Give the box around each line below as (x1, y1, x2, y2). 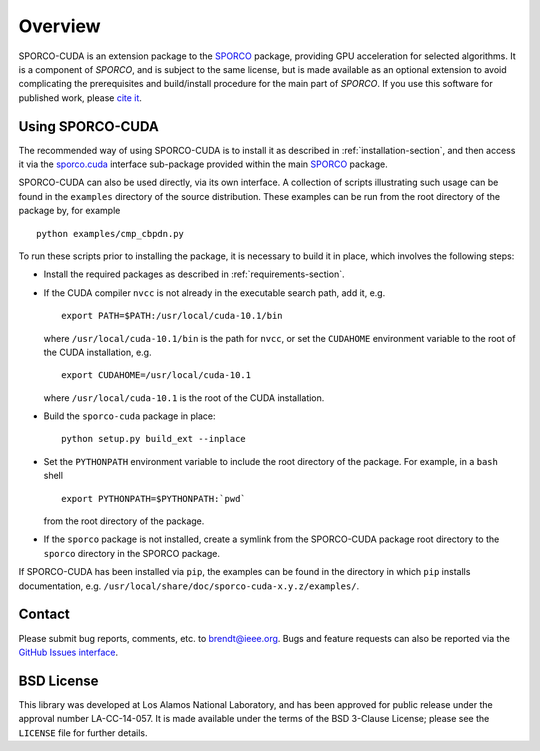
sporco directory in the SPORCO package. (43, 547, 220, 559)
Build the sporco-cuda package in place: (43, 410, 216, 422)
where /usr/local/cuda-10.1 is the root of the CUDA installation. (43, 391, 325, 404)
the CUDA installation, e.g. (43, 346, 152, 358)
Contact (18, 606, 70, 623)
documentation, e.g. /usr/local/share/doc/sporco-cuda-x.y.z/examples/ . (18, 580, 360, 592)
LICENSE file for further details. (18, 726, 149, 739)
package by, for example (18, 205, 121, 217)
